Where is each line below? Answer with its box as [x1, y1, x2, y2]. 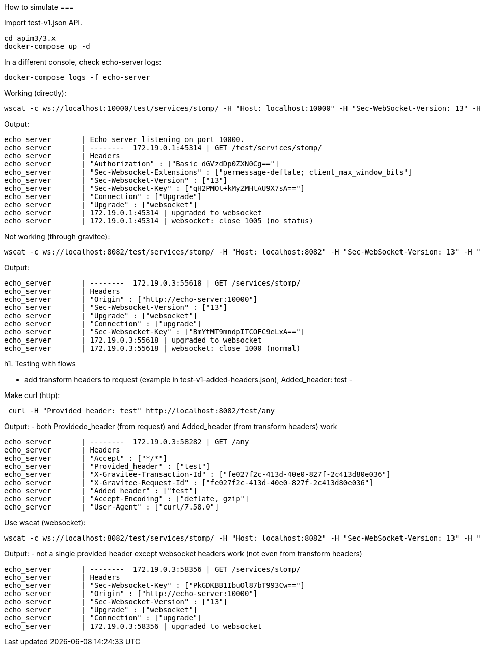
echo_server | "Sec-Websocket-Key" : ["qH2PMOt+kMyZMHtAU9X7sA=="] [4, 184, 305, 192]
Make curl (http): [4, 391, 60, 400]
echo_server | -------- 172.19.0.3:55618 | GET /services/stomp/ [4, 279, 301, 287]
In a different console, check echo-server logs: [4, 58, 162, 66]
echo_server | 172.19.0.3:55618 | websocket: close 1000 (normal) [4, 344, 301, 352]
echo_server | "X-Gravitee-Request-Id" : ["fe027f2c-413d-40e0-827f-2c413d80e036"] [4, 478, 373, 487]
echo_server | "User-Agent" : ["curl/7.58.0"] [4, 503, 219, 511]
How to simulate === [4, 3, 74, 11]
